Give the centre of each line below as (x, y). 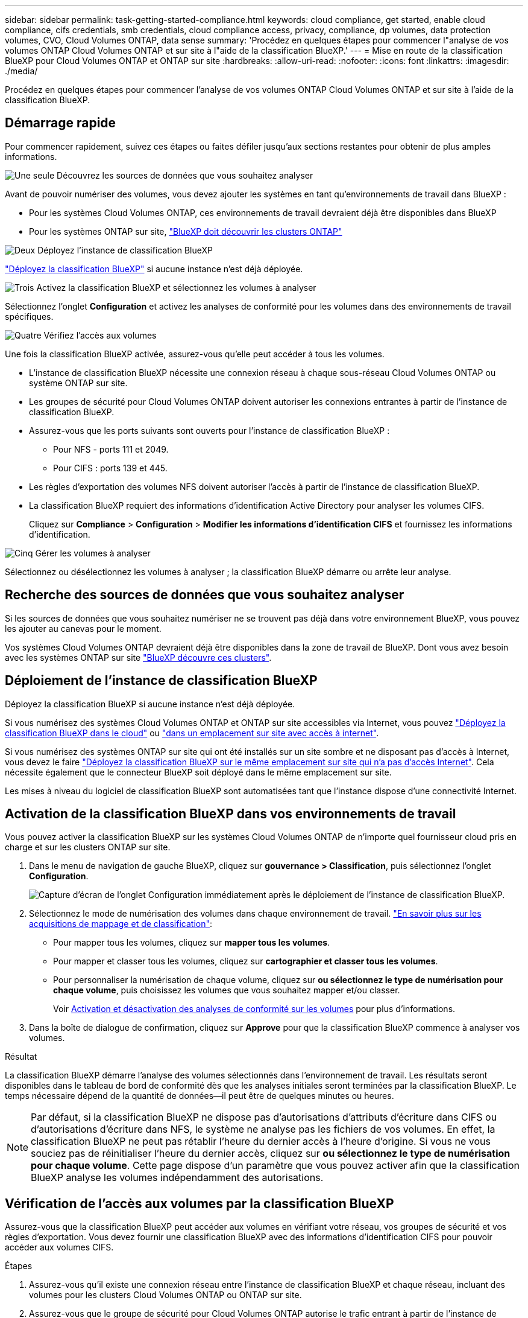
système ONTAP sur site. (78, 383)
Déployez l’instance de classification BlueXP (125, 250)
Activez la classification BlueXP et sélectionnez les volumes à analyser (176, 287)
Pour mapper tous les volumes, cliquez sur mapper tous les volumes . (192, 943)
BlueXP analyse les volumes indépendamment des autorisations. (177, 1178)
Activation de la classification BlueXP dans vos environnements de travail (231, 813)
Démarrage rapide (61, 123)
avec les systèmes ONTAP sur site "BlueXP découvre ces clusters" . (138, 657)
